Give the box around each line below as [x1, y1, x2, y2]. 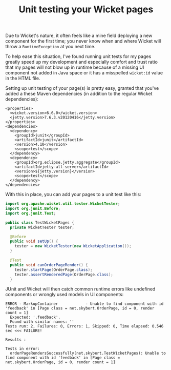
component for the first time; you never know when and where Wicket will [5, 38, 161, 44]
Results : [5, 337, 27, 342]
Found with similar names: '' [10, 319, 74, 324]
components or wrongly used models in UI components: [5, 291, 124, 298]
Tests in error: [5, 346, 40, 352]
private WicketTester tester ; [10, 225, 74, 230]
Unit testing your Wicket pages [18, 4, 154, 15]
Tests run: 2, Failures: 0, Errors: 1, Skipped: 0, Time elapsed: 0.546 [5, 324, 164, 329]
